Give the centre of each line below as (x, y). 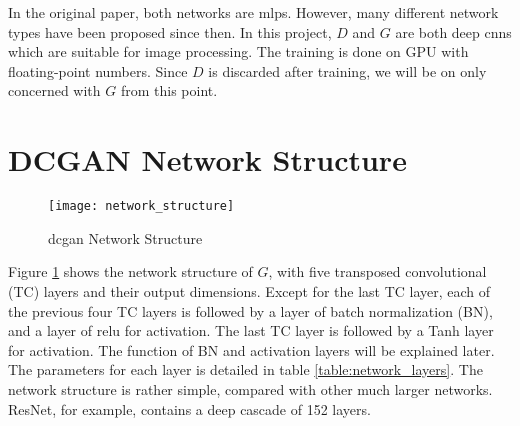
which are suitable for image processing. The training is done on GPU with (238, 51)
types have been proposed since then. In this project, (170, 31)
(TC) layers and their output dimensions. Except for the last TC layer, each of (249, 290)
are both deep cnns (453, 31)
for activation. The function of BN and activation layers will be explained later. (251, 349)
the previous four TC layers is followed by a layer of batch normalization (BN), (250, 310)
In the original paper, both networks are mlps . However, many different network (253, 12)
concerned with (54, 90)
